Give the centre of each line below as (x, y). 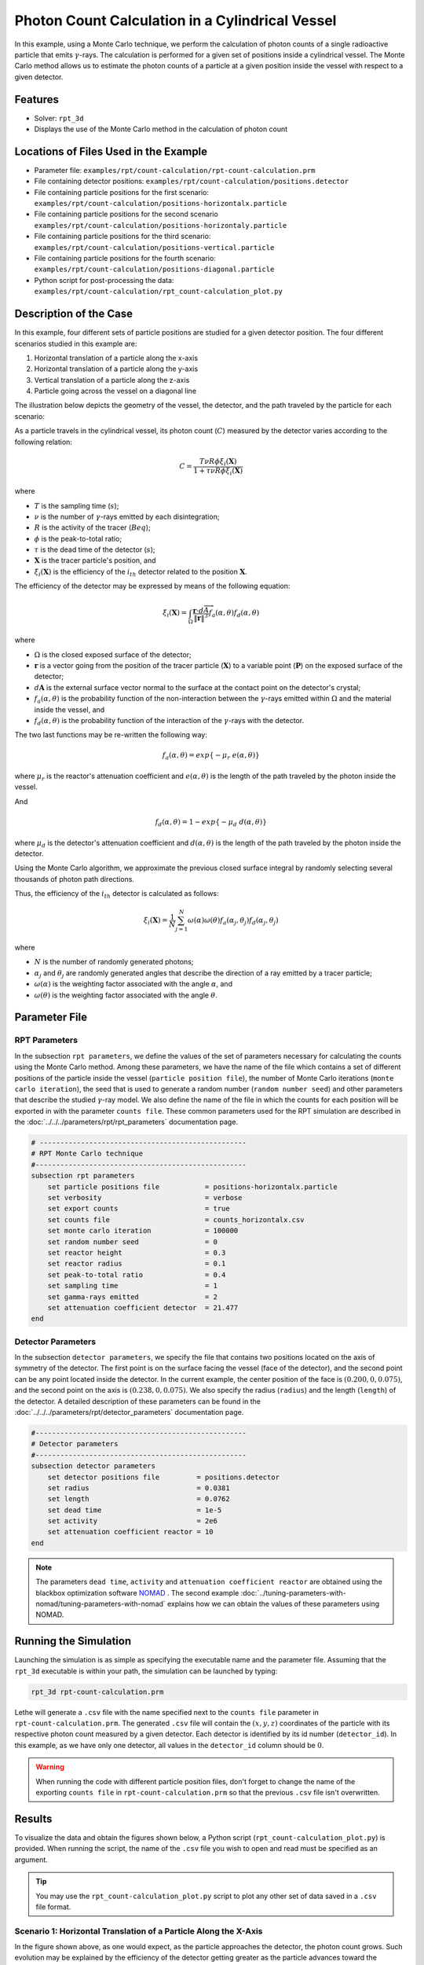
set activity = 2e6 (132, 1521)
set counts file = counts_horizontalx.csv (176, 1219)
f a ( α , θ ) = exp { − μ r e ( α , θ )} (211, 756)
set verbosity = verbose (145, 1197)
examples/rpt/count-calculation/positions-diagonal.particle (154, 270)
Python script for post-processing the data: (104, 280)
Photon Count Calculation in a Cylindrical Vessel (175, 20)
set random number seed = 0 (132, 1241)
